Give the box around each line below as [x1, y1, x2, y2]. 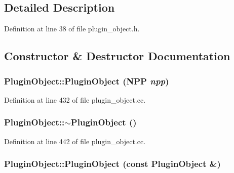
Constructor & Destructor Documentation [4, 48, 230, 64]
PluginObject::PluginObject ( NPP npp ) [4, 74, 169, 87]
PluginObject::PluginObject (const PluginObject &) [4, 157, 221, 170]
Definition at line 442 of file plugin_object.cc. [4, 136, 146, 146]
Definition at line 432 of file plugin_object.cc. [4, 94, 146, 105]
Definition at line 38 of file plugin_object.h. [4, 23, 140, 34]
